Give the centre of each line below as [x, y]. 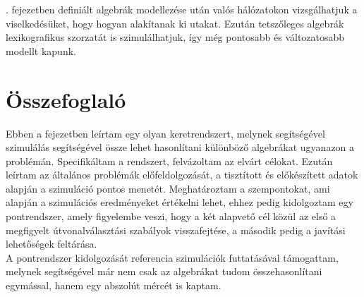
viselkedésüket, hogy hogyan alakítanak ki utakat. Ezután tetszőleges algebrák [175, 23]
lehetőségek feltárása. [51, 244]
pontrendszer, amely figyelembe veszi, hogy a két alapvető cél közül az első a [171, 216]
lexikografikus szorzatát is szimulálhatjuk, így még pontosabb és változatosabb [175, 37]
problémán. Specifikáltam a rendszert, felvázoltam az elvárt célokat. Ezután [169, 160]
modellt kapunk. [41, 50]
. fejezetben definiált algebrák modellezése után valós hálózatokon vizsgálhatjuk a [182, 9]
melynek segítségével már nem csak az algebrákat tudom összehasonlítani [164, 271]
